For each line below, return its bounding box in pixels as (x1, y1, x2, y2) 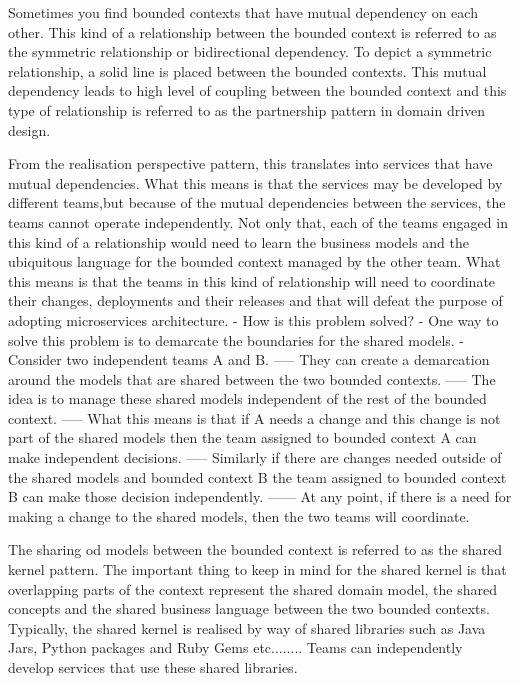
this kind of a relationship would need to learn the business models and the (8, 231, 470, 252)
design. (8, 119, 51, 140)
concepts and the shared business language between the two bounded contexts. (8, 598, 490, 619)
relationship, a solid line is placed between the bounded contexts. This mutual (8, 60, 487, 81)
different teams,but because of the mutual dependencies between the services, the (8, 192, 506, 213)
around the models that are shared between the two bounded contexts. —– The (8, 368, 496, 389)
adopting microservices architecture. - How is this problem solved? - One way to (8, 309, 499, 330)
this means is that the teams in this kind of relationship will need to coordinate (8, 270, 496, 291)
